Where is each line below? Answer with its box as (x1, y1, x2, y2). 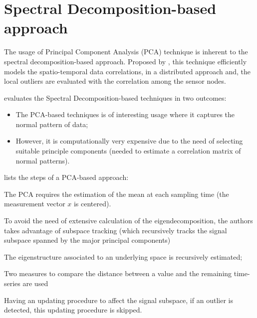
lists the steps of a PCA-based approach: (4, 172, 129, 182)
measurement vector (4, 198, 65, 209)
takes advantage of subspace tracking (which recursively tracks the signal (4, 225, 227, 235)
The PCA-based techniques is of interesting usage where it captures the (15, 109, 235, 120)
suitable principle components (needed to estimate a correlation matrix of (15, 146, 241, 156)
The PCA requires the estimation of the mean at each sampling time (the (4, 188, 229, 199)
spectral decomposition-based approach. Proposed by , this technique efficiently (4, 56, 247, 66)
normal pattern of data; (15, 119, 88, 129)
